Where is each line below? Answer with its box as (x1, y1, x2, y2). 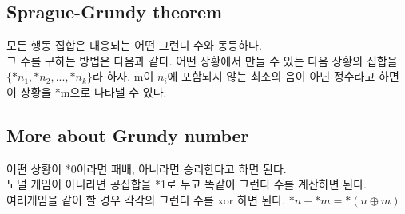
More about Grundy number (6, 122, 249, 147)
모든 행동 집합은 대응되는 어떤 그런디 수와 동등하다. (6, 37, 262, 53)
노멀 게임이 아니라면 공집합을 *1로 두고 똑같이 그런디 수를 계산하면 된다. (6, 176, 367, 192)
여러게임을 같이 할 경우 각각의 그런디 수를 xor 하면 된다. (6, 191, 286, 208)
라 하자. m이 (92, 68, 154, 85)
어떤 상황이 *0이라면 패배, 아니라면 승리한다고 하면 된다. (6, 160, 287, 176)
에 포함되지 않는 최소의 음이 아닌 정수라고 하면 (167, 68, 399, 85)
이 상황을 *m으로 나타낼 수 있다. (6, 83, 167, 100)
